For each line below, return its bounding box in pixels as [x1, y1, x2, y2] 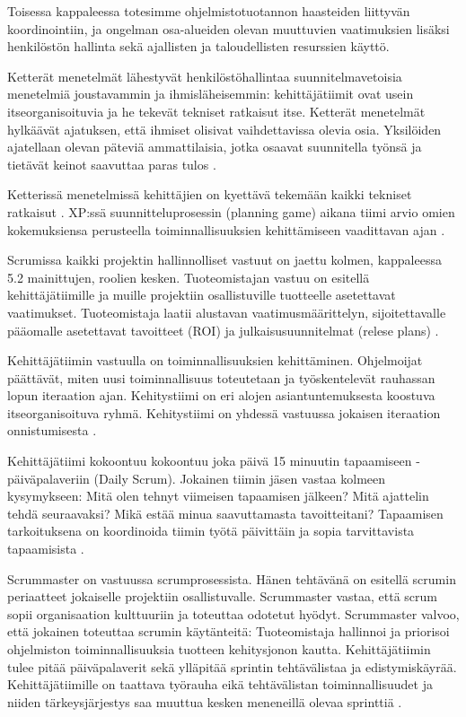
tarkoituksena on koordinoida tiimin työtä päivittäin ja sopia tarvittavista [7, 521, 415, 540]
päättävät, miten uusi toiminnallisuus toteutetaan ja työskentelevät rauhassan [7, 368, 435, 387]
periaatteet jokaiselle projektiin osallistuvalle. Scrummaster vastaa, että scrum [7, 587, 437, 606]
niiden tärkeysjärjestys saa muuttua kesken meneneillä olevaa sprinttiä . [7, 692, 402, 711]
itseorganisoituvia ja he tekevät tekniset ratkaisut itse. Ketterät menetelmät [7, 101, 426, 120]
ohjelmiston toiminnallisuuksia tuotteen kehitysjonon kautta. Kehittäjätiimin [7, 640, 431, 658]
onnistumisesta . [7, 421, 97, 440]
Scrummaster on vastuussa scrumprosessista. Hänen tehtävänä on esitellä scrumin [7, 569, 456, 588]
